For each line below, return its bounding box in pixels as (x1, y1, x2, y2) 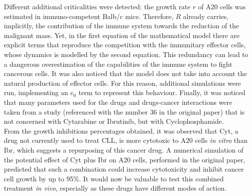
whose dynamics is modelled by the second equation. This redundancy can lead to (4, 49, 249, 59)
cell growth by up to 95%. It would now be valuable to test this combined (4, 173, 224, 183)
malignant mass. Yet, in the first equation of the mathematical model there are (4, 30, 240, 40)
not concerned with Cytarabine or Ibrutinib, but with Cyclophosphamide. (4, 116, 224, 126)
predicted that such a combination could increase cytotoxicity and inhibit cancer (4, 164, 244, 174)
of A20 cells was (198, 1, 246, 11)
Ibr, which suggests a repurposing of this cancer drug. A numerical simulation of (4, 144, 244, 155)
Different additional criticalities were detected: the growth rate (4, 1, 191, 11)
